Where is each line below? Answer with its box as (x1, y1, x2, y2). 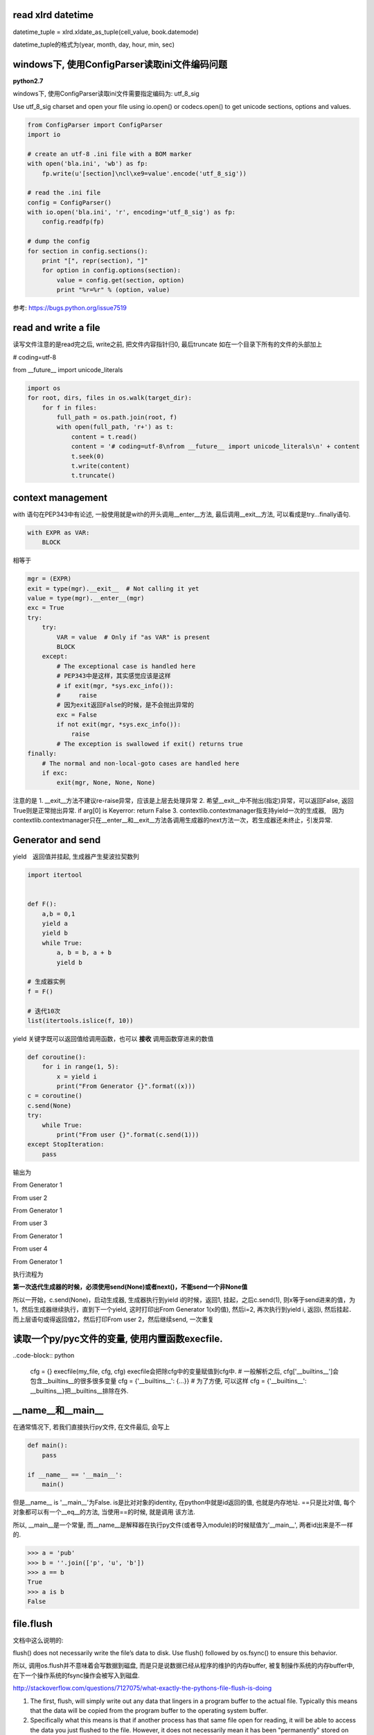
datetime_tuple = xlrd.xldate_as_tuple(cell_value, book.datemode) (12, 28, 199, 36)
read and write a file (12, 322, 100, 334)
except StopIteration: (27, 1140, 105, 1149)
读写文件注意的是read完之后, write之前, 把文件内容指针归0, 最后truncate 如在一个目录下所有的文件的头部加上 (12, 340, 322, 348)
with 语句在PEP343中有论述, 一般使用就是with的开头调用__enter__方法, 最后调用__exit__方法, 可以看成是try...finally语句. (12, 510, 351, 518)
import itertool (27, 871, 83, 879)
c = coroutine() (27, 1092, 83, 1100)
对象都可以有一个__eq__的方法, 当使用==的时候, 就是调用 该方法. (12, 1508, 195, 1516)
